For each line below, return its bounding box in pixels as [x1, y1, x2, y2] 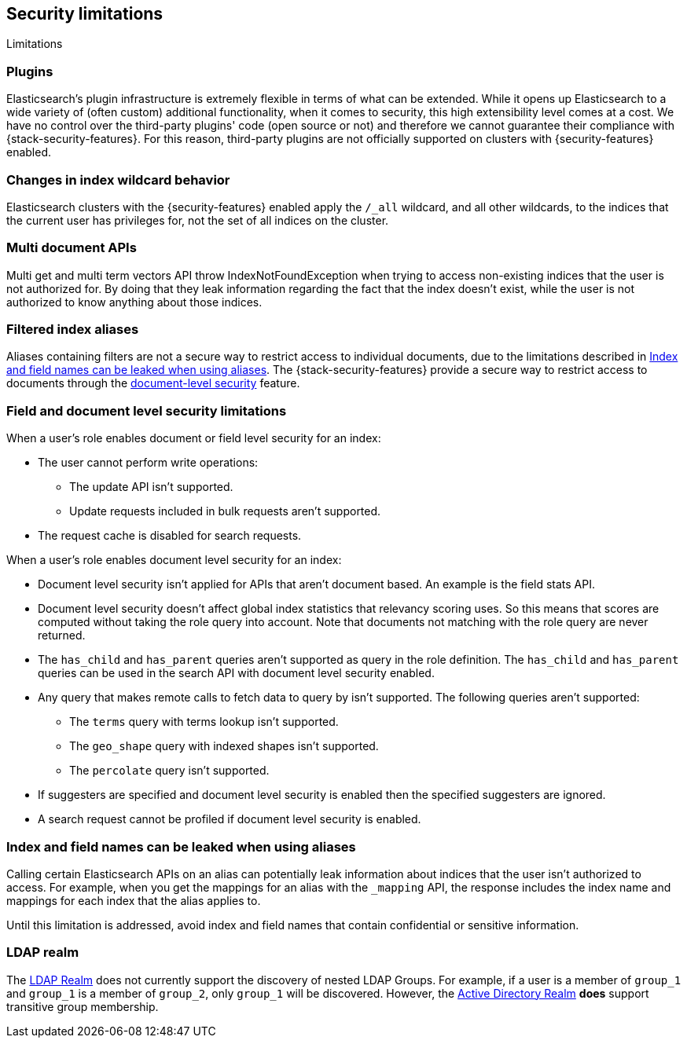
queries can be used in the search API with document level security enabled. [38, 666, 435, 680]
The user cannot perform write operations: [38, 456, 259, 470]
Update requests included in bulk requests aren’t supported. [69, 504, 381, 518]
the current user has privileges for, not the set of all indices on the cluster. [6, 213, 389, 227]
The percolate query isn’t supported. [69, 764, 270, 778]
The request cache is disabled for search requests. [38, 529, 302, 543]
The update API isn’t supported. [69, 480, 233, 494]
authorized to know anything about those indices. [6, 295, 263, 309]
